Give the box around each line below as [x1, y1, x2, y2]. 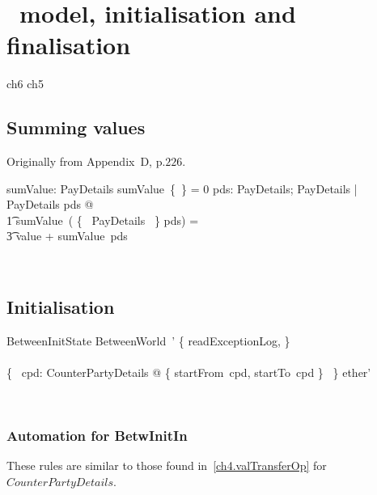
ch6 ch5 [6, 75, 44, 92]
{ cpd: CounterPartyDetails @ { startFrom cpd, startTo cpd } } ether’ [6, 364, 371, 381]
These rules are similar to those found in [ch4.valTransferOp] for [6, 457, 327, 474]
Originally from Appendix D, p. [6, 153, 166, 170]
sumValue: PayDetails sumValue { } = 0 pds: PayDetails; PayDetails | [6, 180, 358, 197]
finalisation [6, 28, 131, 61]
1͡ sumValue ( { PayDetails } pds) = [6, 211, 199, 228]
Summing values [6, 115, 146, 140]
